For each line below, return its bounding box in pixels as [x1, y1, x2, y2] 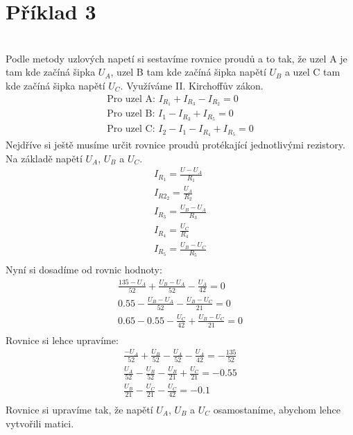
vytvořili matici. [6, 416, 74, 430]
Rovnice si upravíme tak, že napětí [6, 402, 153, 416]
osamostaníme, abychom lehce [213, 402, 341, 416]
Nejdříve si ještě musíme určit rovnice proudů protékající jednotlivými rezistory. [6, 137, 345, 152]
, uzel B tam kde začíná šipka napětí [110, 65, 266, 79]
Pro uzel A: [107, 94, 155, 104]
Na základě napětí [6, 151, 83, 165]
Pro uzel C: [107, 124, 155, 135]
